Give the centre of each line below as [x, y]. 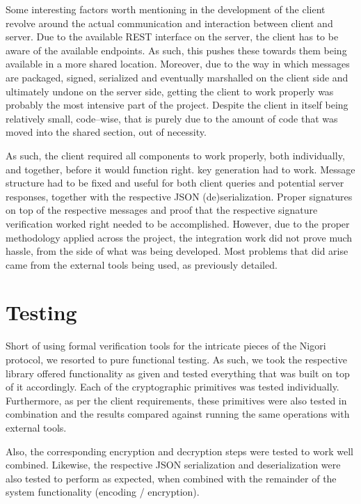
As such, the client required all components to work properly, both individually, [175, 155]
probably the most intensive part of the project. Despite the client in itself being [177, 105]
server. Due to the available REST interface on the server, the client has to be [172, 37]
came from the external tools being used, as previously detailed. [142, 264]
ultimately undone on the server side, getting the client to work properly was [170, 91]
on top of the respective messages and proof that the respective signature [162, 210]
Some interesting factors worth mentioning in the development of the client [166, 9]
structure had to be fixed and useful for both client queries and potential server [175, 183]
